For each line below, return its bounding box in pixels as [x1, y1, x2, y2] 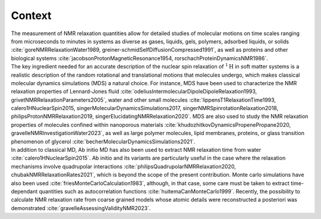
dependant [11, 187, 38, 195]
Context [11, 9, 52, 22]
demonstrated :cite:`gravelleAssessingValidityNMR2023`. [11, 204, 151, 211]
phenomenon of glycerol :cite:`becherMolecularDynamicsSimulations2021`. [11, 137, 196, 145]
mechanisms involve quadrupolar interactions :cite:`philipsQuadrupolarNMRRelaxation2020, [11, 162, 236, 170]
